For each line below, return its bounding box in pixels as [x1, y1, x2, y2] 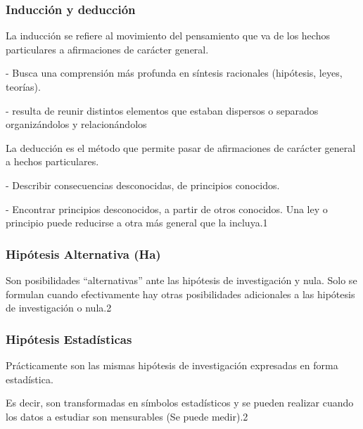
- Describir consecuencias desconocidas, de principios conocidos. [6, 177, 280, 192]
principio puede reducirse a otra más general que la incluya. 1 [6, 215, 268, 230]
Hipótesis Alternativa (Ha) [6, 245, 161, 262]
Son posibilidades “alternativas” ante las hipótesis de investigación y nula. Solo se [6, 272, 357, 287]
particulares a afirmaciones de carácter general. [6, 41, 209, 56]
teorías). [6, 79, 41, 94]
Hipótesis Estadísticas [6, 330, 132, 347]
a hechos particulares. [6, 154, 99, 169]
